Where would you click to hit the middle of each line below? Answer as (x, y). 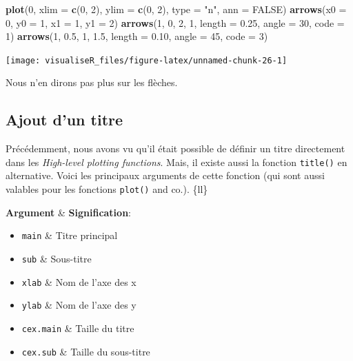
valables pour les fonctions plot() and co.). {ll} (107, 189)
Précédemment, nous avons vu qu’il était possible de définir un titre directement (175, 148)
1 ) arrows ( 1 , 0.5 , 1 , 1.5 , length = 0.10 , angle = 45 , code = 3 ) (137, 36)
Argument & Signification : (68, 212)
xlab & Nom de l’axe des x (79, 281)
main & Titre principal (70, 235)
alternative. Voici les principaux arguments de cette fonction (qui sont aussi (165, 175)
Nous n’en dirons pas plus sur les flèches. (92, 82)
